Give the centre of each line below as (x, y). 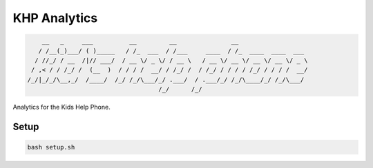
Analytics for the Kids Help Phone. (61, 107)
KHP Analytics (55, 18)
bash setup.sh (51, 147)
